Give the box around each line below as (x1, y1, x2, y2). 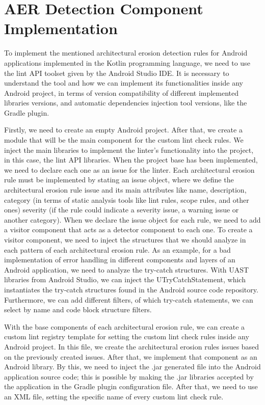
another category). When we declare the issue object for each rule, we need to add (4, 214, 261, 225)
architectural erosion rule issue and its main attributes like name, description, (4, 184, 247, 195)
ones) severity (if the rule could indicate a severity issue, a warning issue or (4, 204, 239, 215)
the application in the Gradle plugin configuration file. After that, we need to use (4, 381, 258, 392)
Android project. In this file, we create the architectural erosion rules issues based (4, 341, 259, 352)
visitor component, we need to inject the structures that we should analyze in (4, 234, 246, 245)
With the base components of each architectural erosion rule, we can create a (4, 321, 245, 332)
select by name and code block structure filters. (4, 304, 152, 315)
